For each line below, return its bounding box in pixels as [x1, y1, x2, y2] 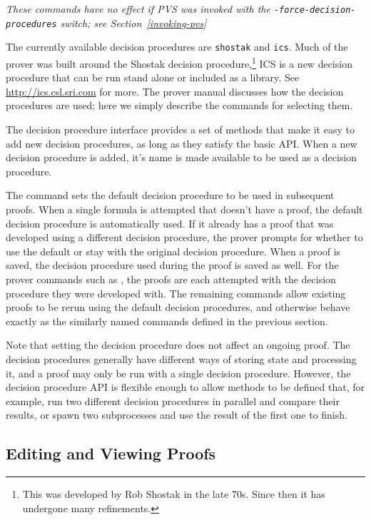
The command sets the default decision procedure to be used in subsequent [6, 188, 335, 203]
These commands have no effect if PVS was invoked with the [6, 1, 270, 16]
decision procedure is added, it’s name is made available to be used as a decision [6, 150, 357, 165]
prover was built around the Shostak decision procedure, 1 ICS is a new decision [6, 53, 352, 71]
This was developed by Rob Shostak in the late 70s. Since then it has [22, 486, 325, 501]
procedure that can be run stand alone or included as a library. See [6, 70, 300, 85]
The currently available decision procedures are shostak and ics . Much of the [6, 39, 348, 54]
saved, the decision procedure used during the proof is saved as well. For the [6, 258, 339, 272]
